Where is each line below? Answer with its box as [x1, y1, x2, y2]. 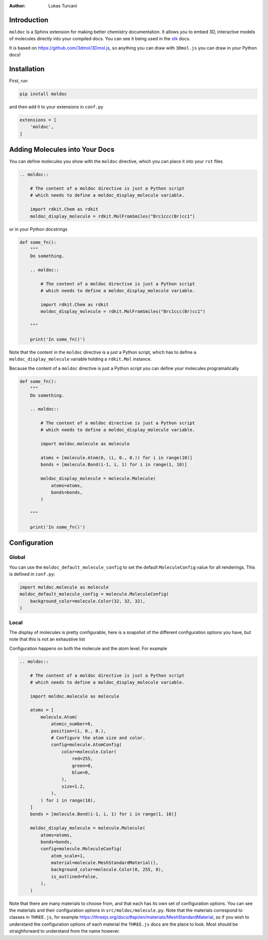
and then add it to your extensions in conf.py [9, 104, 104, 110]
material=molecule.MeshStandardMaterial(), [51, 860, 159, 866]
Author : [9, 3, 26, 8]
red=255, [72, 756, 93, 762]
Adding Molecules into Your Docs [9, 145, 115, 154]
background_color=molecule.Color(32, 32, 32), [30, 598, 146, 604]
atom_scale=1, [51, 853, 85, 859]
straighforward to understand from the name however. [9, 928, 120, 934]
